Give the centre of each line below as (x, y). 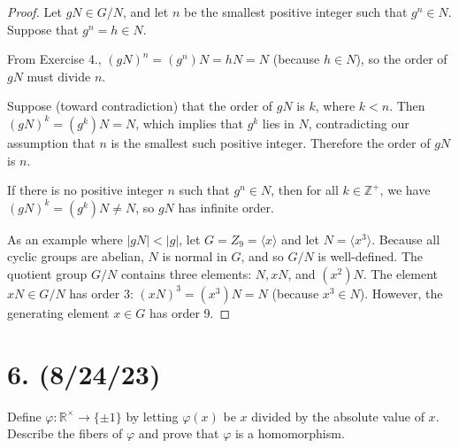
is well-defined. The (371, 256)
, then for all (305, 190)
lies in (278, 123)
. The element (401, 273)
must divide (59, 76)
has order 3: (101, 293)
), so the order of (402, 59)
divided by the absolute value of (338, 416)
